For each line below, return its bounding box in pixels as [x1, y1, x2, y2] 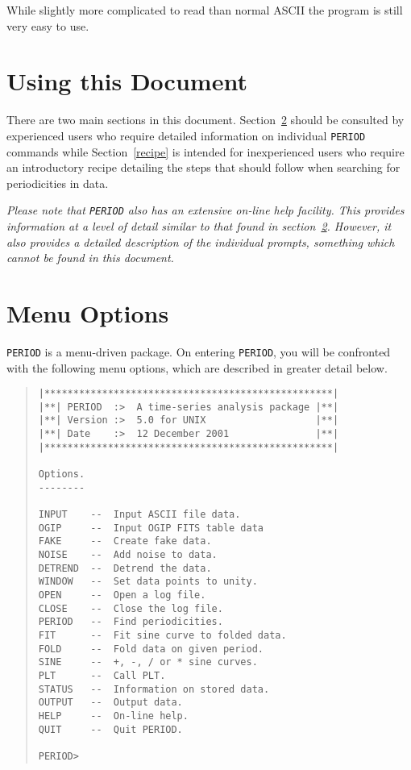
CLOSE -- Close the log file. [38, 602, 223, 614]
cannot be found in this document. [6, 249, 174, 266]
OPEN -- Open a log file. [38, 589, 206, 601]
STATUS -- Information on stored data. [38, 683, 270, 695]
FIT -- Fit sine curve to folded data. [38, 629, 287, 641]
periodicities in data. [6, 174, 109, 191]
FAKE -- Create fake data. [38, 535, 212, 547]
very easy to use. [6, 17, 89, 34]
